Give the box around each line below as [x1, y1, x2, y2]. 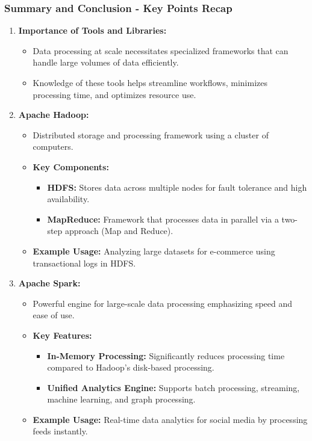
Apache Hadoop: [18, 108, 89, 121]
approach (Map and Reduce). [65, 224, 173, 237]
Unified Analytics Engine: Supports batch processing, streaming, [47, 381, 300, 393]
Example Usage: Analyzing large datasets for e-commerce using [33, 244, 275, 257]
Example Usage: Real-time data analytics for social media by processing [33, 413, 308, 425]
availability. [47, 193, 90, 205]
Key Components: [33, 160, 109, 173]
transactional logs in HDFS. [33, 256, 136, 269]
